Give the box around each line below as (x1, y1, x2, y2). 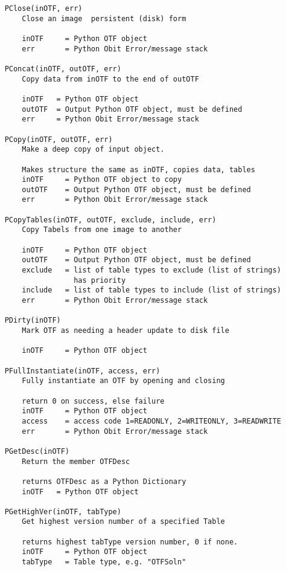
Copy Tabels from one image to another (22, 225, 182, 234)
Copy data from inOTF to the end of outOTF (22, 74, 199, 83)
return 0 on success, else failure (22, 396, 165, 405)
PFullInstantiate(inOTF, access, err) (4, 366, 160, 375)
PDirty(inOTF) (4, 316, 61, 325)
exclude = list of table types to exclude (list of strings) (22, 266, 281, 275)
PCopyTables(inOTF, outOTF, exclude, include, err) (4, 215, 217, 224)
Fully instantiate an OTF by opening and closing (22, 376, 225, 386)
